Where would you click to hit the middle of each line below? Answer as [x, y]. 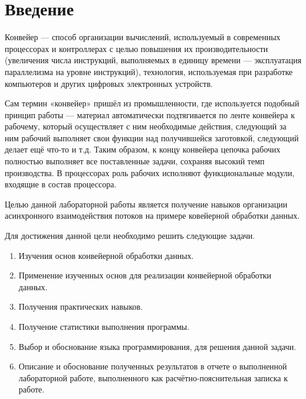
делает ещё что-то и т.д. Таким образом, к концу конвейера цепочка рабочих [143, 149]
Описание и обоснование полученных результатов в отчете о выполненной [153, 366]
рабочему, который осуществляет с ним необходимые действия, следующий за [146, 126]
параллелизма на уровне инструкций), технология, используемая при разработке [149, 71]
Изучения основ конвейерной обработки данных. [106, 255]
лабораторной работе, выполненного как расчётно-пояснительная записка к [153, 377]
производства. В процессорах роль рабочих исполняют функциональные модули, [150, 172]
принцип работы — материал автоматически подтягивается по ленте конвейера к [150, 114]
